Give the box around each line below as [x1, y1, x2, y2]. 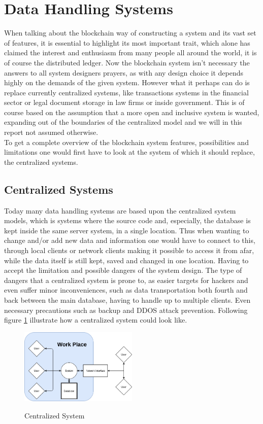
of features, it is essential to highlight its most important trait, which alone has [4, 37, 250, 48]
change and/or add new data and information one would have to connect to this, [4, 235, 255, 245]
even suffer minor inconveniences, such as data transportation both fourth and [4, 285, 248, 295]
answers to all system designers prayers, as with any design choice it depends [4, 67, 244, 78]
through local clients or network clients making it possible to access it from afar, [4, 245, 254, 256]
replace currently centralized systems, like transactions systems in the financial [4, 87, 249, 97]
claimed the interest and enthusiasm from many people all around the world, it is [4, 47, 257, 58]
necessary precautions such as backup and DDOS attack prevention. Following [4, 304, 248, 315]
